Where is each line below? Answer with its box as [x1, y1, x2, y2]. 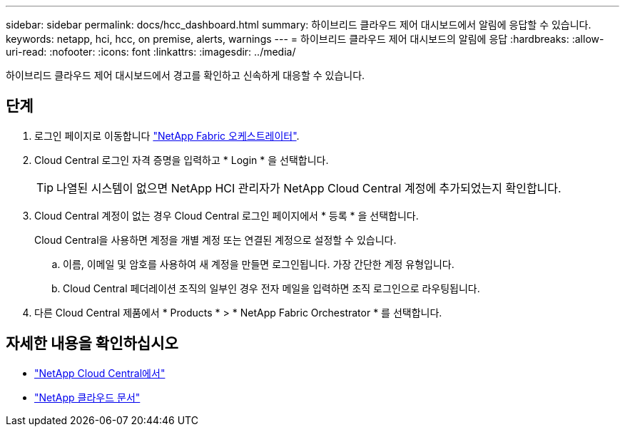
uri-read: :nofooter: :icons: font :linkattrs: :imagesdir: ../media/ [6, 46, 296, 58]
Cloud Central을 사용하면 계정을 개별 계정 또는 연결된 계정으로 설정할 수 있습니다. [34, 233, 397, 246]
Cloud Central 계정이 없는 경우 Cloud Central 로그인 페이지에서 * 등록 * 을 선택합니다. [34, 209, 419, 222]
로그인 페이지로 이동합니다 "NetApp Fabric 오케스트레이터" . [34, 129, 300, 142]
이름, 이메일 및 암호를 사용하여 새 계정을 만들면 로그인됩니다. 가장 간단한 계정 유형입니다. [63, 257, 454, 270]
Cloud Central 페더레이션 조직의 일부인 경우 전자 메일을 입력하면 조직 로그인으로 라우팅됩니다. [63, 282, 480, 294]
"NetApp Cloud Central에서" [34, 366, 166, 379]
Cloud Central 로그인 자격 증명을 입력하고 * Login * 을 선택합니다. [34, 153, 329, 166]
